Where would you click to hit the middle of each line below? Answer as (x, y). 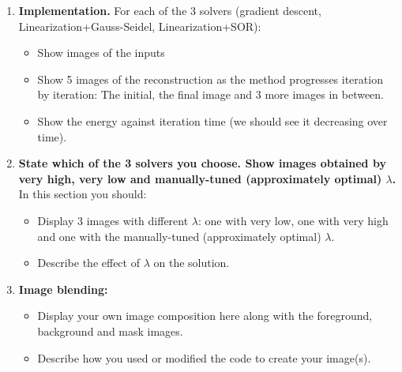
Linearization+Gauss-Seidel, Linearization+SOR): (140, 26)
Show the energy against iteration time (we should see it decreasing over (212, 120)
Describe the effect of (88, 263)
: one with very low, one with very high (293, 220)
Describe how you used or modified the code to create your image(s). (204, 357)
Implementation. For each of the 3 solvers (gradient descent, (170, 10)
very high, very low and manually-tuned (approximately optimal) (200, 178)
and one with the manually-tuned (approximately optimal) (179, 236)
